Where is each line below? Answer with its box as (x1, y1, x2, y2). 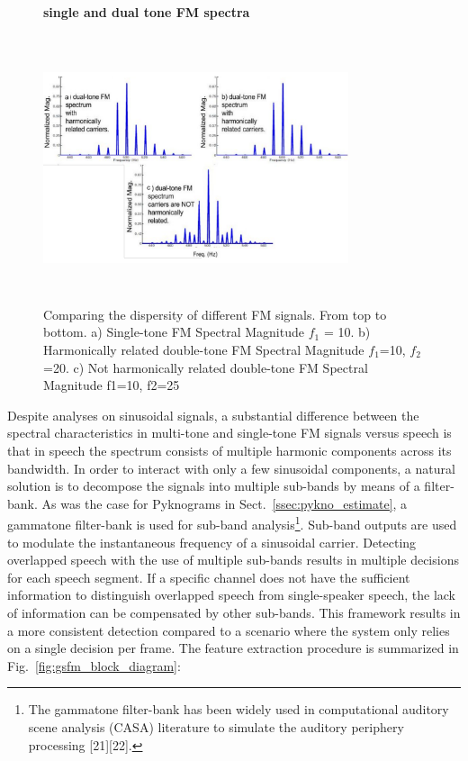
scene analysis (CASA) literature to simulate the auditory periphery (28, 717, 404, 736)
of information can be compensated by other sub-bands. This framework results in (7, 602, 461, 621)
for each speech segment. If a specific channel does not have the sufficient (7, 567, 410, 586)
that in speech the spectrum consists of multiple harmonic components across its (7, 440, 452, 459)
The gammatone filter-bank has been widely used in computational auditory (28, 700, 449, 719)
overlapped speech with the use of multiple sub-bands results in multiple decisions (7, 550, 459, 569)
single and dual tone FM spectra (43, 3, 250, 21)
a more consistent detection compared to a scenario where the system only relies (7, 621, 450, 639)
